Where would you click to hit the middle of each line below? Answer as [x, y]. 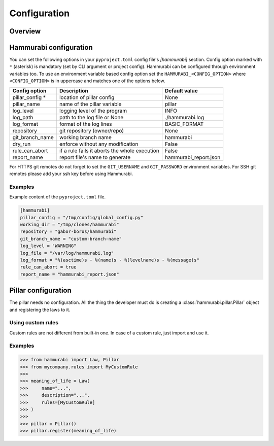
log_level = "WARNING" [48, 246]
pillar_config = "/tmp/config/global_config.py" [82, 217]
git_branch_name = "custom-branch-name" [71, 239]
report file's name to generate [95, 157]
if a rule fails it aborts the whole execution [109, 151]
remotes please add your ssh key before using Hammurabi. [71, 174]
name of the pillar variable [90, 104]
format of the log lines [85, 124]
